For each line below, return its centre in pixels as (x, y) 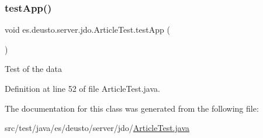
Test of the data (34, 69)
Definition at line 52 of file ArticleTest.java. (82, 88)
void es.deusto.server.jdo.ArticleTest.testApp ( (87, 30)
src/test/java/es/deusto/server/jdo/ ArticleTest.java (97, 128)
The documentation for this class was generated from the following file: (132, 108)
